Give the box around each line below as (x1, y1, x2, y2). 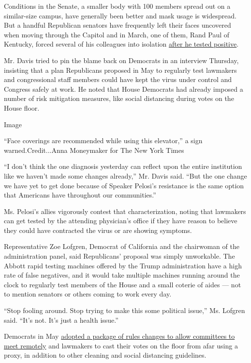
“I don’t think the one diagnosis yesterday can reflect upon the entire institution (4, 161, 242, 171)
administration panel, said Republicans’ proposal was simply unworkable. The (4, 251, 235, 261)
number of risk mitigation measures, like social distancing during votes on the (4, 93, 234, 103)
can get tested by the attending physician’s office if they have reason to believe (4, 215, 237, 226)
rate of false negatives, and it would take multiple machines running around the (4, 270, 240, 280)
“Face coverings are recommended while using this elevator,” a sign (4, 135, 203, 146)
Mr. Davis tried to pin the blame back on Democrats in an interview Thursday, (4, 55, 239, 65)
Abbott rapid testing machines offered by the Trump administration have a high (4, 260, 242, 270)
